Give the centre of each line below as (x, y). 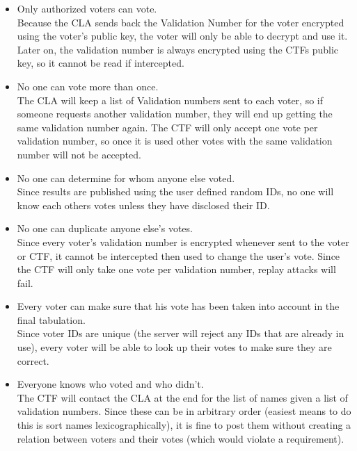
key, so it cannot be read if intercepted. (101, 63)
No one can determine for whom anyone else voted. (126, 178)
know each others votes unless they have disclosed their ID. (143, 205)
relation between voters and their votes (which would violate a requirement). (181, 438)
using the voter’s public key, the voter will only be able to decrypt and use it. (182, 36)
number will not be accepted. (79, 154)
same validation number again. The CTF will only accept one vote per (167, 127)
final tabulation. (51, 319)
